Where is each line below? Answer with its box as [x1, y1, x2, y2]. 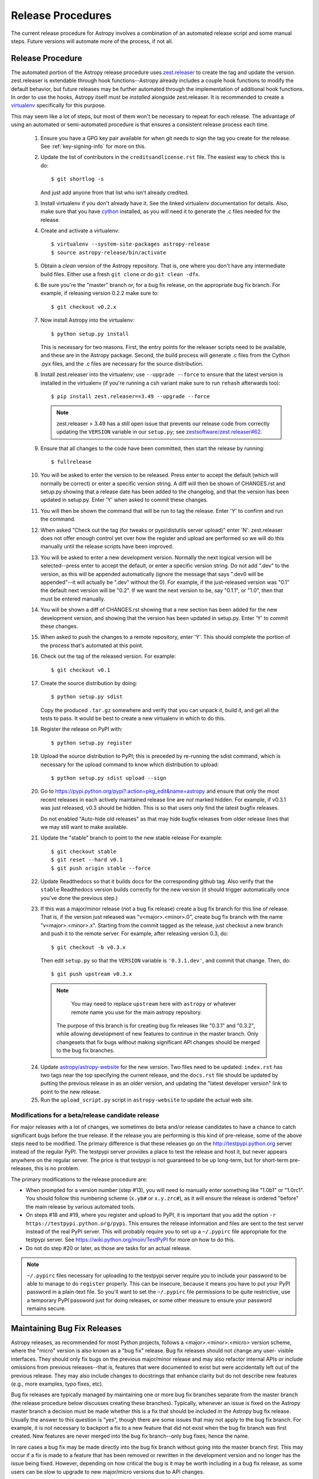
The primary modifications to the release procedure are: [11, 1176, 148, 1183]
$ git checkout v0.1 [51, 666, 110, 673]
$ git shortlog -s [51, 176, 105, 183]
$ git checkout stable [51, 848, 117, 855]
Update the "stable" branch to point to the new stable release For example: [40, 834, 223, 841]
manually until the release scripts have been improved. [40, 543, 174, 550]
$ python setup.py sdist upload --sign [51, 775, 167, 782]
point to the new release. [40, 1088, 101, 1095]
